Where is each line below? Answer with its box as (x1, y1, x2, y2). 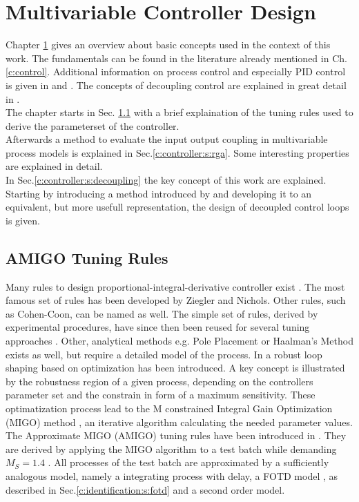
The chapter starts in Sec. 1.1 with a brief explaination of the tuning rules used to (6, 105, 353, 119)
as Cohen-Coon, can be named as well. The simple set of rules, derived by (6, 306, 318, 320)
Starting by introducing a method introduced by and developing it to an (6, 186, 312, 200)
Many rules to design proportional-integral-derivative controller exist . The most (6, 279, 345, 293)
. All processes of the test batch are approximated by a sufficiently (48, 455, 329, 470)
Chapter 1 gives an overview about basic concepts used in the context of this (6, 37, 331, 52)
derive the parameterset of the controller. (6, 118, 179, 133)
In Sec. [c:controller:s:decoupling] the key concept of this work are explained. (6, 173, 327, 187)
